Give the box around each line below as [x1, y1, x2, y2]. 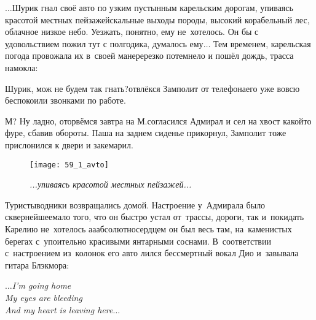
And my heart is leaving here [5, 303, 113, 316]
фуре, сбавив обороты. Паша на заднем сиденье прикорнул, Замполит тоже [5, 126, 286, 139]
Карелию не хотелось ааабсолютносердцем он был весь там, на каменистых [5, 222, 292, 235]
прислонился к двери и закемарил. [5, 138, 133, 151]
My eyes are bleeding [5, 291, 82, 303]
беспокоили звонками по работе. [5, 94, 126, 107]
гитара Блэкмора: [5, 258, 69, 271]
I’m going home [12, 279, 71, 292]
